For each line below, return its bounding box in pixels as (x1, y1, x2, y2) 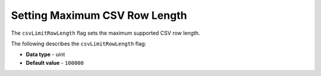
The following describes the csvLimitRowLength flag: (11, 40, 147, 47)
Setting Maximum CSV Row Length (11, 9, 187, 22)
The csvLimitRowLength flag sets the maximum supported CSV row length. (11, 29, 200, 37)
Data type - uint (26, 51, 65, 58)
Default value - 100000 (26, 59, 84, 66)
